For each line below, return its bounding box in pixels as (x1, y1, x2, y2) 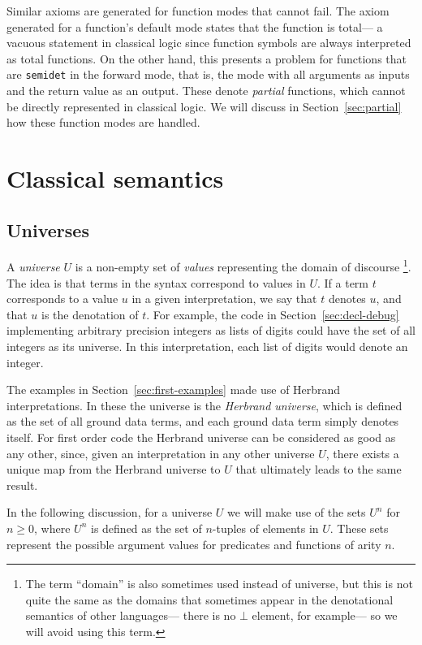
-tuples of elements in (212, 519, 319, 536)
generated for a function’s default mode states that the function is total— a (6, 18, 383, 35)
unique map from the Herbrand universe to (6, 461, 221, 478)
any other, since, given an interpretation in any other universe (6, 444, 315, 461)
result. (6, 476, 38, 493)
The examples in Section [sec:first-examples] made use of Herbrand (6, 381, 341, 398)
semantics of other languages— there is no (25, 607, 236, 624)
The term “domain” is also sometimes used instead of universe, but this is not (25, 575, 413, 592)
